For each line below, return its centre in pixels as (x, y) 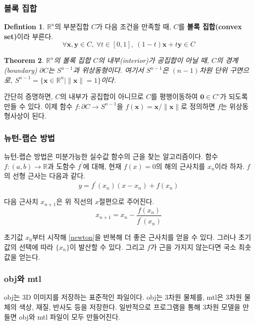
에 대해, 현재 (102, 166)
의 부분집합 (72, 27)
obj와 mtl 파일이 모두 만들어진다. (70, 316)
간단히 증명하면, (28, 96)
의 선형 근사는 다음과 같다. (45, 176)
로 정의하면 (198, 106)
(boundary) (21, 70)
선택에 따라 (36, 246)
